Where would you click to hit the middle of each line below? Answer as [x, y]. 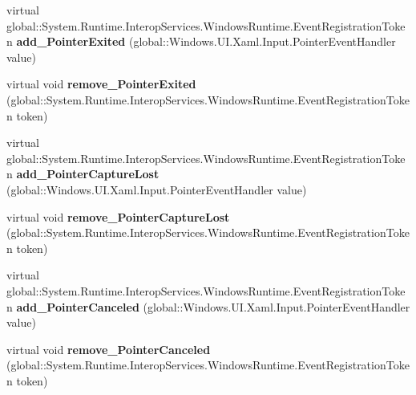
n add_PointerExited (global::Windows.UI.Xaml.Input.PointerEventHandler [201, 41]
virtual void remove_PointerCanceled [109, 349]
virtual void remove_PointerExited [101, 84]
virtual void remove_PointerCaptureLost [118, 216]
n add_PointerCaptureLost [83, 174]
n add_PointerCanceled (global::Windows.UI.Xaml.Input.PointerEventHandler [208, 306]
